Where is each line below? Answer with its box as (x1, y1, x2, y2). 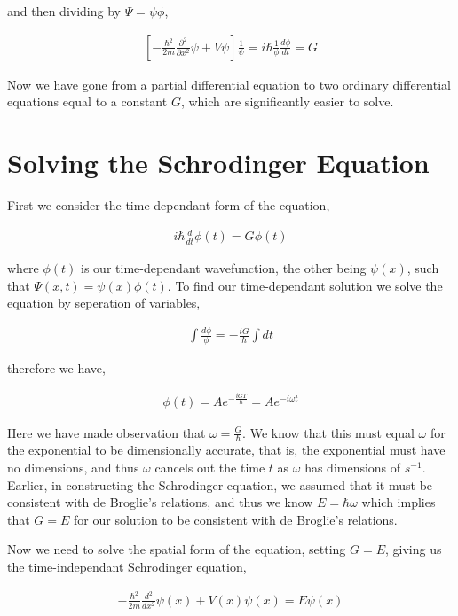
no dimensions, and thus (7, 458, 139, 477)
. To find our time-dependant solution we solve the (167, 276, 443, 294)
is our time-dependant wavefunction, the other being (81, 258, 367, 277)
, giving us (385, 540, 442, 558)
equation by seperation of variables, (7, 293, 201, 312)
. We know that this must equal (242, 423, 415, 441)
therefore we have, (7, 359, 106, 378)
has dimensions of (304, 458, 401, 477)
